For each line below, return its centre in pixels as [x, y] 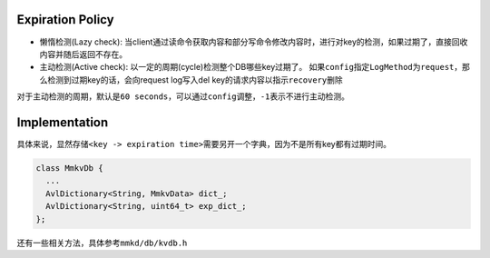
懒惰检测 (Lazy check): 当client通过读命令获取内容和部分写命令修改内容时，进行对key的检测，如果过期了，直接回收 [254, 42]
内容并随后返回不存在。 [83, 54]
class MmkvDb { [69, 168]
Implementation [63, 122]
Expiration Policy [65, 20]
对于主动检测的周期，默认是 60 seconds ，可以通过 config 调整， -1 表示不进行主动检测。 [183, 96]
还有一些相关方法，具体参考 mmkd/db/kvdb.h [102, 243]
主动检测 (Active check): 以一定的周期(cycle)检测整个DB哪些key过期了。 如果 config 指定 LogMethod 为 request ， [251, 67]
